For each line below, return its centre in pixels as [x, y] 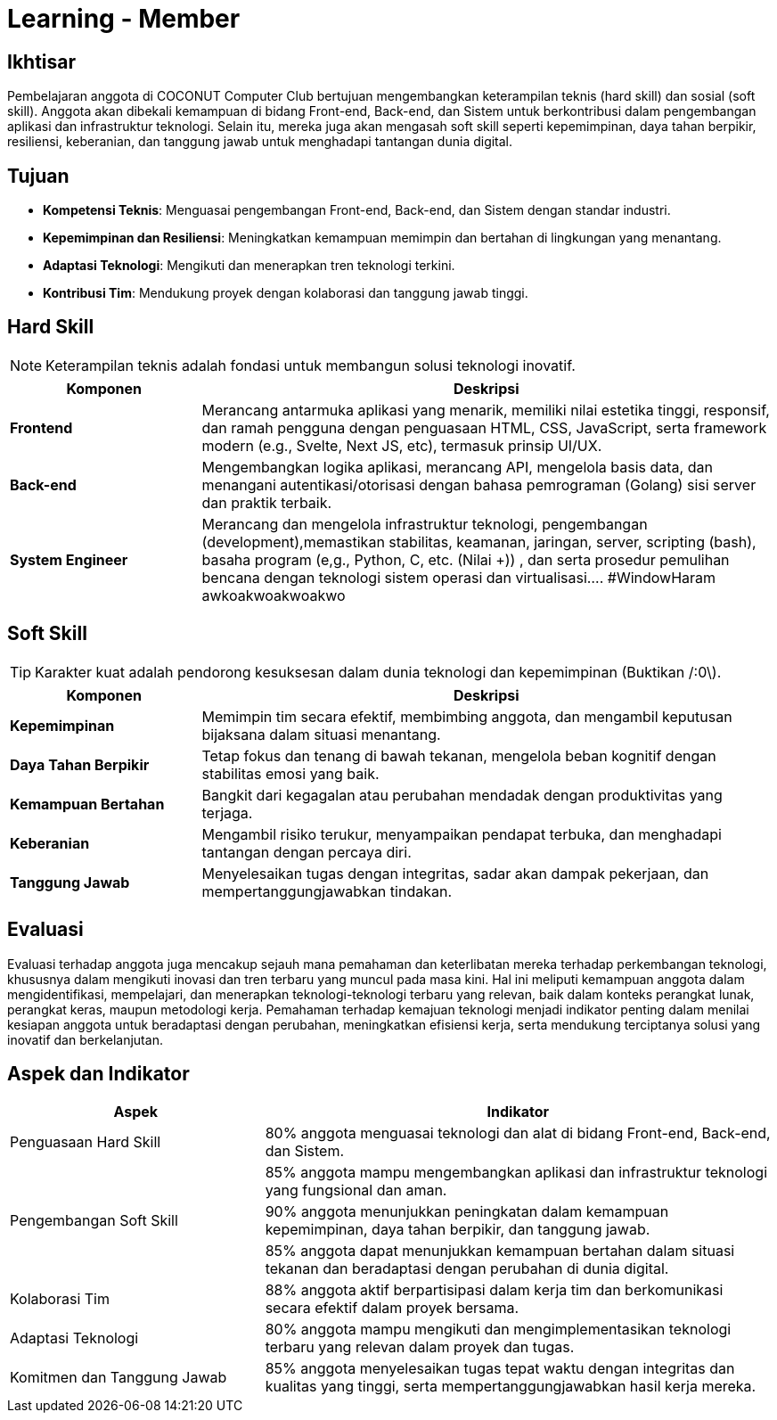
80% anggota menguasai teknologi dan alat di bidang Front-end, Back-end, [518, 1133]
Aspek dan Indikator [98, 1073]
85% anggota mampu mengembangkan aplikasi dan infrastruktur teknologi [516, 1173]
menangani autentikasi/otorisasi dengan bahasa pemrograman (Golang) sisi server [479, 484]
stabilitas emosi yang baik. [290, 773]
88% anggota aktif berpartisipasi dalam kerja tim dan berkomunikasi [494, 1290]
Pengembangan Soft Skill [94, 1221]
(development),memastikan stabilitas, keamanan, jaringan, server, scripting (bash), [479, 542]
